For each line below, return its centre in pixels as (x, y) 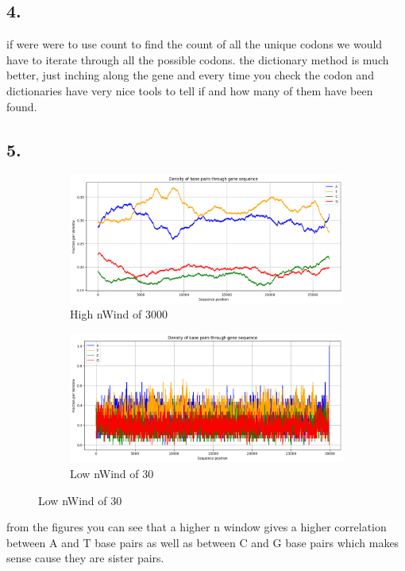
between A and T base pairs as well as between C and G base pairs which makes (203, 542)
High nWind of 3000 (119, 314)
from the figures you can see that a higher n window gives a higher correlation (197, 527)
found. (22, 106)
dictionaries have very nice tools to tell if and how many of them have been (190, 90)
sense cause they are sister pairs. (85, 558)
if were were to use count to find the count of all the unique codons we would (195, 44)
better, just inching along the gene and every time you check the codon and (190, 75)
